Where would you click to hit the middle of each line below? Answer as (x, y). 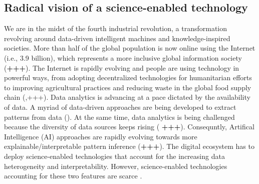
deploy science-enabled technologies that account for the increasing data (114, 156)
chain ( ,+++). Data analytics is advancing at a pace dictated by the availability (127, 97)
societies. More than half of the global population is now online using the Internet (130, 48)
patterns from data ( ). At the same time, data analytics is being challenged (119, 117)
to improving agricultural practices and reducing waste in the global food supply (128, 87)
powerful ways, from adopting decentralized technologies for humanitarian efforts (128, 77)
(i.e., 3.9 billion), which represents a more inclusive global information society (123, 57)
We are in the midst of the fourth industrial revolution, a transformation (116, 28)
